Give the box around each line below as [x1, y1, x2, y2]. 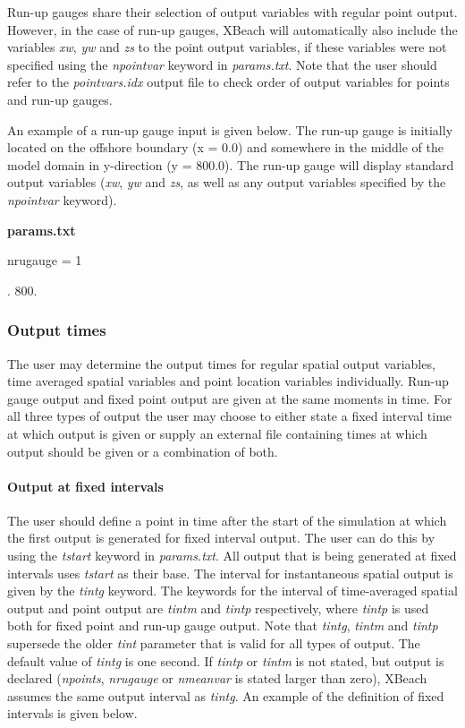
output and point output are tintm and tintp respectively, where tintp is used [7, 598, 429, 617]
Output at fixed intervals [7, 476, 164, 495]
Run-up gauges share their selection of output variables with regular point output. [7, 3, 458, 21]
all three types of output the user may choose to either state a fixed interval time [7, 407, 452, 425]
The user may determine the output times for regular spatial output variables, [7, 354, 435, 373]
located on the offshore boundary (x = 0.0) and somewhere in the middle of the [7, 138, 444, 157]
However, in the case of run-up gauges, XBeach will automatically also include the [7, 20, 458, 39]
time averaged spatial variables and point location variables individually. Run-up [7, 372, 449, 390]
